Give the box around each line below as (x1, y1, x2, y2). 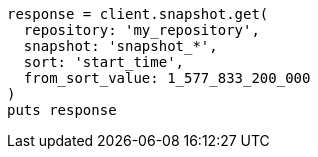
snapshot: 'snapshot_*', (23, 38, 218, 54)
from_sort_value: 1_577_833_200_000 (23, 70, 311, 86)
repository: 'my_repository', (23, 22, 260, 38)
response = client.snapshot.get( (7, 6, 269, 22)
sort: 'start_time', (23, 54, 185, 70)
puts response (7, 102, 117, 118)
